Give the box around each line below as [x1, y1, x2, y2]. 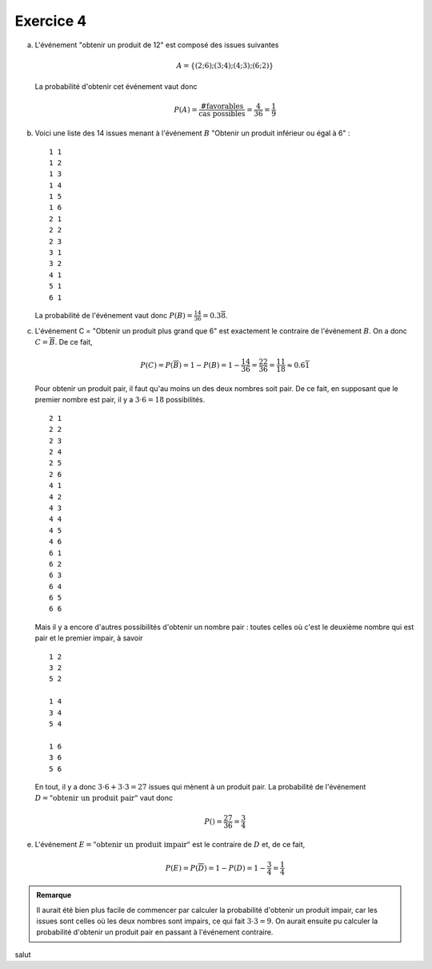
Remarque [36, 890, 72, 900]
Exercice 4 [14, 12, 87, 30]
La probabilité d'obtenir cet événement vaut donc [34, 82, 198, 91]
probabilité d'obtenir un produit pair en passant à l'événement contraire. [36, 927, 274, 937]
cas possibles [198, 109, 246, 119]
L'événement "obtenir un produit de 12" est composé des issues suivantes [34, 40, 279, 50]
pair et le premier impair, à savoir [34, 633, 143, 643]
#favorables [200, 102, 244, 111]
